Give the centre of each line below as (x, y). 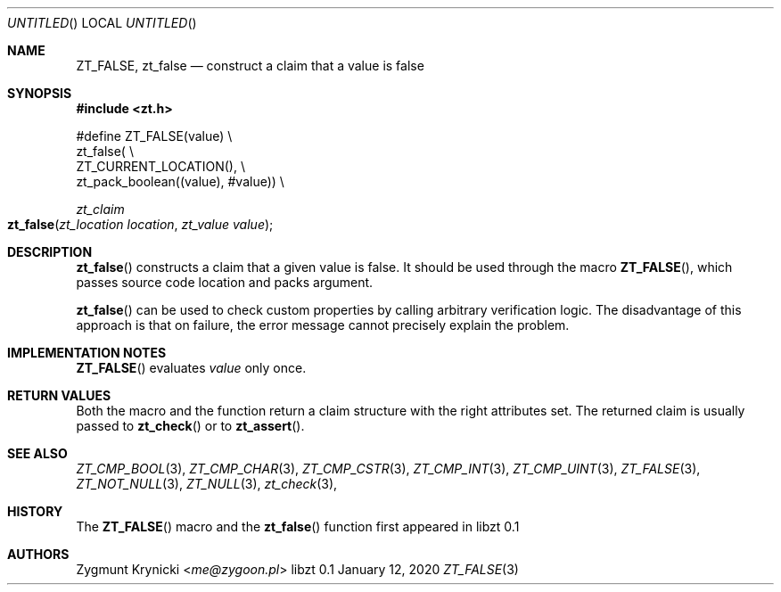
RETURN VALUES (59, 395)
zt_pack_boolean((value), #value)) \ (180, 181)
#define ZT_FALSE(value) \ (154, 136)
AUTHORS (38, 554)
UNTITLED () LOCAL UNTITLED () (102, 23)
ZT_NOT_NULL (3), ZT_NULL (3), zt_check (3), (207, 484)
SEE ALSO (37, 453)
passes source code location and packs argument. (225, 282)
